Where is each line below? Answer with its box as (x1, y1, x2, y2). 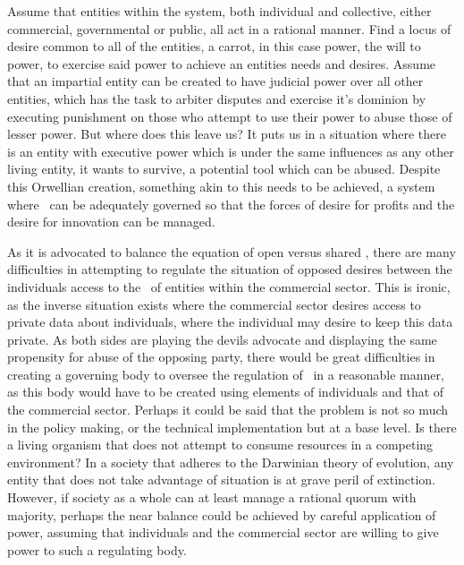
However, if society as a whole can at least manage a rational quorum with (7, 488, 417, 507)
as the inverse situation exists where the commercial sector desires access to (7, 295, 421, 313)
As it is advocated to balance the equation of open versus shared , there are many (7, 242, 456, 261)
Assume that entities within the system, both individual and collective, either (7, 2, 432, 20)
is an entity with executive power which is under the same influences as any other (7, 141, 454, 160)
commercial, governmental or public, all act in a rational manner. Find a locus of (7, 19, 451, 38)
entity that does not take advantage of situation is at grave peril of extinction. (7, 470, 436, 489)
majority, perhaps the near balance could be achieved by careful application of (7, 505, 436, 524)
